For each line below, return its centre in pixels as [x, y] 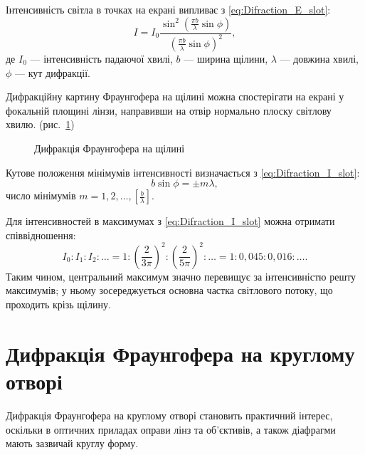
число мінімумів [41, 195]
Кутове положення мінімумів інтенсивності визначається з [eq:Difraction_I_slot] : [183, 172]
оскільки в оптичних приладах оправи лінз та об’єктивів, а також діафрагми [171, 429]
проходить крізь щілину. [58, 304]
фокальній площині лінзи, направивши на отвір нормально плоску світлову [169, 110]
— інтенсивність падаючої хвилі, [101, 58]
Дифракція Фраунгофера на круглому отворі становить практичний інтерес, [169, 415]
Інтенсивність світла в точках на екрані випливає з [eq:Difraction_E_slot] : [168, 9]
